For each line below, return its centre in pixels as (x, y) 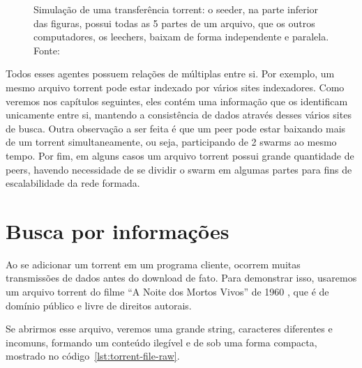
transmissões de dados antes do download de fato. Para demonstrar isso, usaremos (181, 278)
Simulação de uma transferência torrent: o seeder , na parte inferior (176, 9)
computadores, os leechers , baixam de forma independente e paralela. (181, 37)
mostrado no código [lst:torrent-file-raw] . (93, 356)
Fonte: (47, 50)
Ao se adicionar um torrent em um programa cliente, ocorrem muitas (153, 264)
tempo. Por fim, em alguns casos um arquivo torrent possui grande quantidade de (180, 155)
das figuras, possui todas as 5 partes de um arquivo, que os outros (174, 23)
